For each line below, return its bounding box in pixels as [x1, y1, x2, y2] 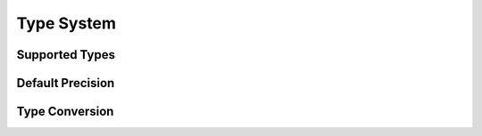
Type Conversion [16, 104, 114, 119]
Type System [16, 13, 116, 33]
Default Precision [16, 76, 115, 91]
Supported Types [16, 47, 116, 62]
